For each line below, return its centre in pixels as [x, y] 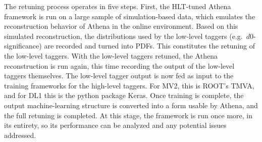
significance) [23, 46]
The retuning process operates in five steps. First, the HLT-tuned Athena [118, 6]
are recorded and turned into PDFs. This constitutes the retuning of [150, 46]
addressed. [20, 135]
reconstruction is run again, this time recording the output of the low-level [119, 65]
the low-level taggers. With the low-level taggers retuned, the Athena [111, 55]
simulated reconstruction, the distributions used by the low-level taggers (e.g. [123, 36]
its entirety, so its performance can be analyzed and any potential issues [115, 125]
